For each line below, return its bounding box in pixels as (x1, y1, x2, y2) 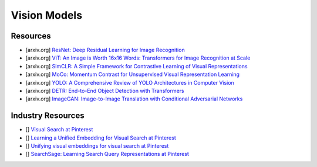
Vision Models (11, 9, 82, 22)
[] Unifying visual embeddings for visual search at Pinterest (25, 142, 169, 149)
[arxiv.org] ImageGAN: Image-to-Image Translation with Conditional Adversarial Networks (25, 95, 243, 102)
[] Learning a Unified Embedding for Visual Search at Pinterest (25, 134, 176, 141)
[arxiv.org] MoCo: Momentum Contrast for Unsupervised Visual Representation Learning (25, 71, 240, 78)
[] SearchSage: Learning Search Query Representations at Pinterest (25, 151, 189, 158)
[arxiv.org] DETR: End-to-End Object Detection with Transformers (25, 88, 184, 95)
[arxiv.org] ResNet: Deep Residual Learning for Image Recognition (25, 47, 185, 54)
